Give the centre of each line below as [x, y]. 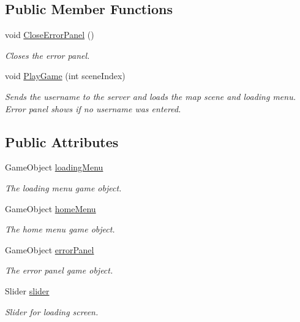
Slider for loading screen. [52, 311]
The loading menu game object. [63, 187]
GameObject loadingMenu [54, 167]
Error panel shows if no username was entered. [93, 108]
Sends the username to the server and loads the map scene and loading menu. [150, 96]
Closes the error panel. [47, 55]
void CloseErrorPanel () [50, 35]
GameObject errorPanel [50, 249]
